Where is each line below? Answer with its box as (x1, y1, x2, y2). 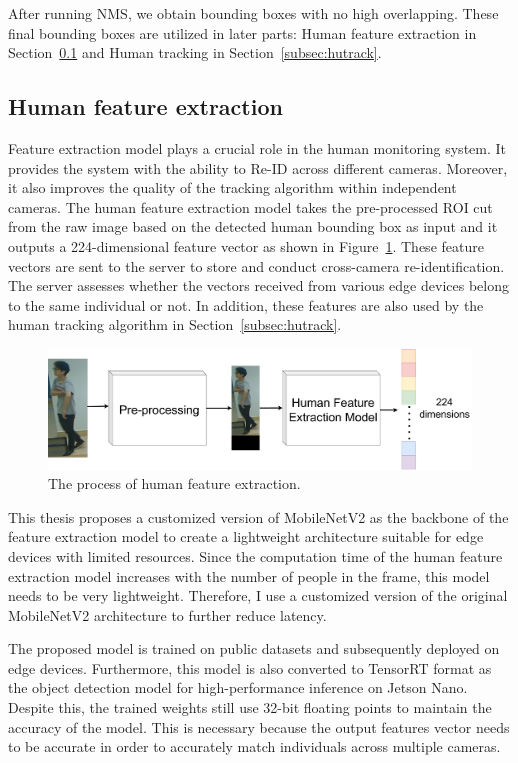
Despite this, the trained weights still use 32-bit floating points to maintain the (8, 697, 492, 718)
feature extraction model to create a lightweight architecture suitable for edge (8, 526, 484, 547)
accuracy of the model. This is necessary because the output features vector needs (8, 716, 510, 737)
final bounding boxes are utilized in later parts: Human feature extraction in (8, 22, 477, 43)
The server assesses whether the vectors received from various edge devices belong (8, 275, 509, 296)
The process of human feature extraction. (48, 473, 301, 494)
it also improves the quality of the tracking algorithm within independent (8, 177, 457, 198)
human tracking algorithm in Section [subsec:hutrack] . (8, 314, 342, 335)
